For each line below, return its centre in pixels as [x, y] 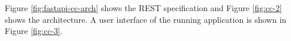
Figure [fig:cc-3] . [34, 31]
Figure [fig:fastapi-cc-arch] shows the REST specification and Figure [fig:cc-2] [143, 8]
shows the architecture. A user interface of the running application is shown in [146, 19]
